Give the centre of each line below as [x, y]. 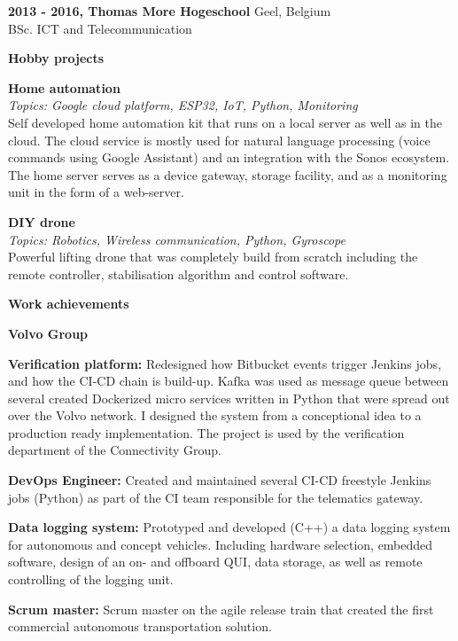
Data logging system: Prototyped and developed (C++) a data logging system [229, 527]
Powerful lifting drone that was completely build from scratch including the [213, 257]
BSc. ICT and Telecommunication [100, 28]
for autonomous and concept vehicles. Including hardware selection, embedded [221, 544]
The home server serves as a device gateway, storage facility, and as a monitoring [228, 174]
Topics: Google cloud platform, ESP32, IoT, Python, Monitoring [183, 105]
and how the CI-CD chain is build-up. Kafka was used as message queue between [229, 381]
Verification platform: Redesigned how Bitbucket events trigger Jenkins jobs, [225, 363]
